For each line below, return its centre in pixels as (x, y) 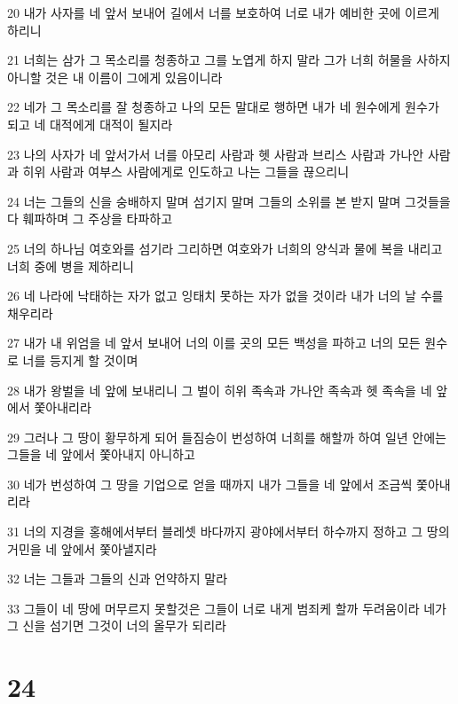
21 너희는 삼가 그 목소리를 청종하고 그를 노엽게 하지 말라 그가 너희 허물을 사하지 (229, 60)
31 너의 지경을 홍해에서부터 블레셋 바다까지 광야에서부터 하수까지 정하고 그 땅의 (229, 532)
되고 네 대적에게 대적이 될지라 (90, 124)
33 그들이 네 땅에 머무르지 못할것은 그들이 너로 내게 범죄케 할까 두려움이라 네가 (227, 608)
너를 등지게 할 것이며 (80, 360)
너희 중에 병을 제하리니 (71, 266)
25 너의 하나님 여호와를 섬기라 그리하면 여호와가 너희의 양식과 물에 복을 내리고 (225, 248)
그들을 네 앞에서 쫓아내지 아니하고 (101, 454)
